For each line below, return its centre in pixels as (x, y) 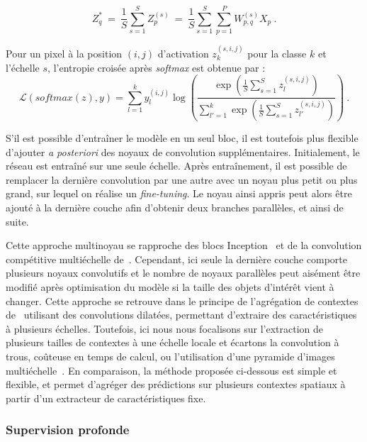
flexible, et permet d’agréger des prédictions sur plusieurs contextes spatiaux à (176, 384)
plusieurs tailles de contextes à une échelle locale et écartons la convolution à (173, 342)
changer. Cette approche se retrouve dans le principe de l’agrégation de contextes (182, 300)
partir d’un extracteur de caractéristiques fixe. (106, 398)
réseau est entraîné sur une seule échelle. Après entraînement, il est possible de (176, 166)
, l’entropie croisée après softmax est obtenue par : (157, 67)
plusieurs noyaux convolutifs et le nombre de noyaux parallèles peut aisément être (183, 273)
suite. (17, 221)
